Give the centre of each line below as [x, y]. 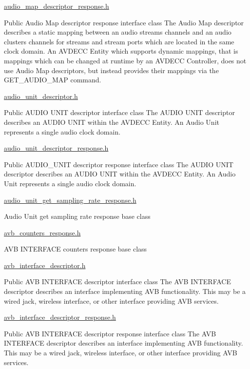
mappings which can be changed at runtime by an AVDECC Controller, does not [125, 60]
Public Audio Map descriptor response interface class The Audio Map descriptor [124, 22]
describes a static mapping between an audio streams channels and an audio [118, 32]
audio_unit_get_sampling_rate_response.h [70, 200]
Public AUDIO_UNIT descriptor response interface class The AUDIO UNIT [119, 164]
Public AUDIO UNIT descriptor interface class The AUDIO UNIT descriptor [119, 112]
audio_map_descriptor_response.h [57, 6]
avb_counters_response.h [42, 232]
